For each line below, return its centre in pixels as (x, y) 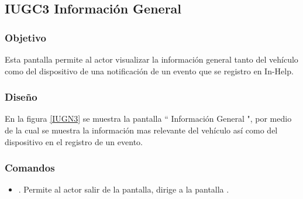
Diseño (21, 97)
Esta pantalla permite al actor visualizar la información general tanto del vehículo (151, 59)
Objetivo (25, 37)
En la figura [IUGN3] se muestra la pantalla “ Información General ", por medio (148, 119)
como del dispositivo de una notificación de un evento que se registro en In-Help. (149, 71)
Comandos (30, 168)
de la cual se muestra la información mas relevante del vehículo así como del (141, 130)
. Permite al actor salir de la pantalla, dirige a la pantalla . (124, 189)
